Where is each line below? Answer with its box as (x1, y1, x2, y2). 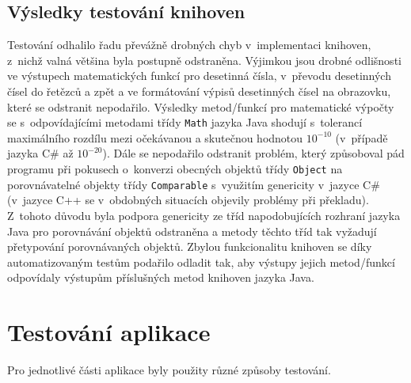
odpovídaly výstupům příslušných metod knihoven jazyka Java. (7, 269, 314, 286)
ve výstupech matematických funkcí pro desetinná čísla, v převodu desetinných (7, 67, 391, 84)
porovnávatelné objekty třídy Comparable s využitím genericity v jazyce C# (7, 176, 380, 192)
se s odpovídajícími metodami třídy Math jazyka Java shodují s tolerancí (7, 114, 363, 131)
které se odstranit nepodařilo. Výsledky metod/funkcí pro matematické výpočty (7, 98, 394, 115)
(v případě (335, 129, 388, 146)
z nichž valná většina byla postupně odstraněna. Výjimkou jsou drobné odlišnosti (7, 51, 401, 68)
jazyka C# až (7, 145, 74, 161)
